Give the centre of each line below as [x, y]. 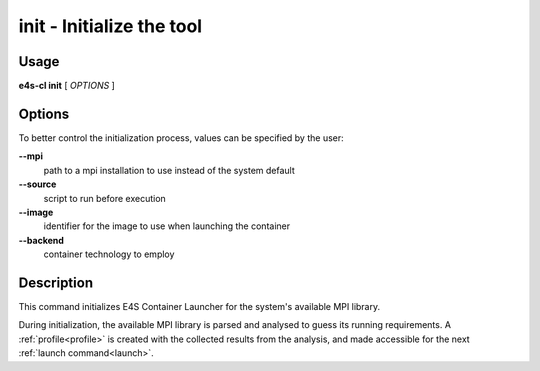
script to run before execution [105, 198]
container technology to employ [109, 254]
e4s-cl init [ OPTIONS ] [66, 86]
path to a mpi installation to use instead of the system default [169, 170]
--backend [41, 240]
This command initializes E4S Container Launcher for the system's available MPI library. [199, 306]
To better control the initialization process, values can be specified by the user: [181, 137]
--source [37, 184]
